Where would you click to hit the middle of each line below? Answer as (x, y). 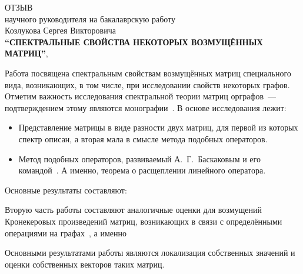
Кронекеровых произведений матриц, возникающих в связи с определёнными (144, 221)
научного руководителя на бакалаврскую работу (90, 19)
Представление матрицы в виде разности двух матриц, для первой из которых (158, 127)
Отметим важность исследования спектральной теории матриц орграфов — (141, 96)
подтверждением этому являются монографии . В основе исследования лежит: (146, 107)
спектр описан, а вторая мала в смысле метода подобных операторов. (143, 138)
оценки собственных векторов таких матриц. (85, 264)
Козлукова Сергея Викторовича (60, 30)
